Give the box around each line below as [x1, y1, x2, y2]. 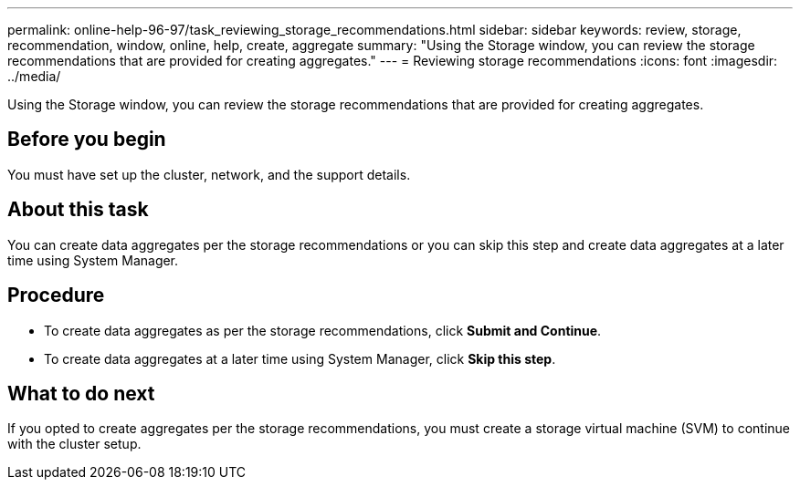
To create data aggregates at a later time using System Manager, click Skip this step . [44, 350, 556, 367]
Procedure [7, 284, 105, 307]
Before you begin [7, 128, 166, 151]
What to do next [7, 381, 155, 405]
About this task [7, 198, 149, 222]
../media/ [7, 68, 61, 84]
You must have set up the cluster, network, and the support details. [7, 166, 411, 182]
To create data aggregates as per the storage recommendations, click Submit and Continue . [44, 322, 602, 338]
